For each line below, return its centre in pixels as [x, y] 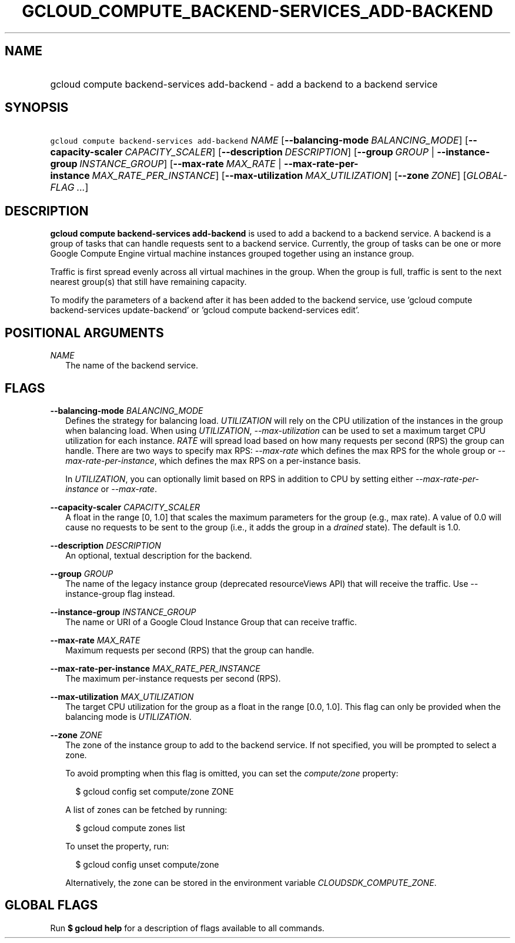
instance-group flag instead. [120, 593]
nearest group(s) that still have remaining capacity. [148, 282]
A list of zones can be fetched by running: [146, 809]
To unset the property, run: [117, 846]
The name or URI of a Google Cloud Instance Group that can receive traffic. [211, 622]
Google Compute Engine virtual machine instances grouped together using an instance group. [232, 254]
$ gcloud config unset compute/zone [147, 864]
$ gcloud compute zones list [130, 828]
